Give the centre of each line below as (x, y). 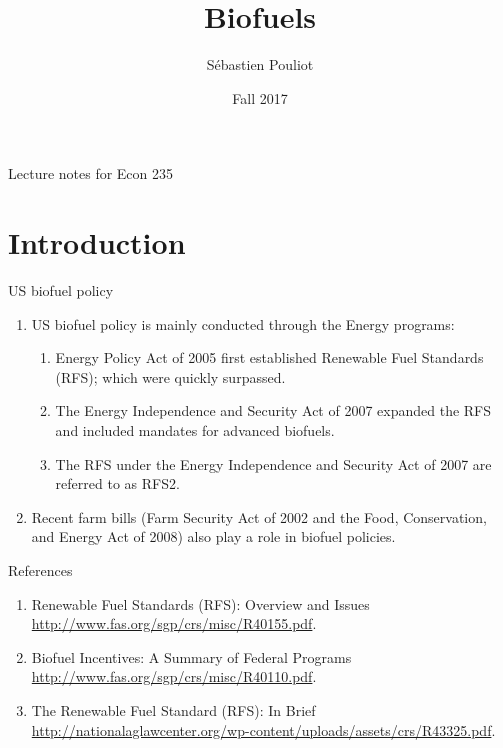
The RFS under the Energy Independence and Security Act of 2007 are (273, 463)
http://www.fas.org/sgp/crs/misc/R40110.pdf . (174, 676)
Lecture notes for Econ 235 (91, 173)
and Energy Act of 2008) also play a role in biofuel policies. (213, 536)
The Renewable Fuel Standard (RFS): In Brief (173, 709)
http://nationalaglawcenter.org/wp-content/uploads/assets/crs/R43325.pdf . (263, 729)
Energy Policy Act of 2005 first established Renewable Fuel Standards (269, 357)
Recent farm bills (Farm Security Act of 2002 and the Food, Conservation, (259, 516)
